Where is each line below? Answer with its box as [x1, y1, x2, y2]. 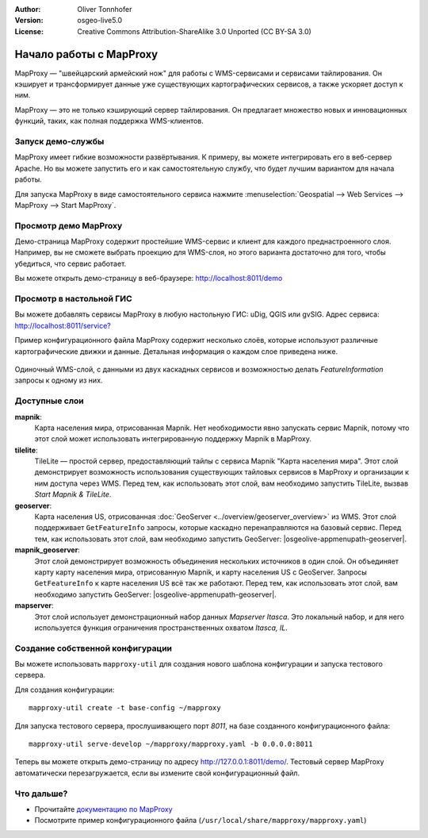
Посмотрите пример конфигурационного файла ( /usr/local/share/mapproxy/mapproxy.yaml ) [34, 816, 367, 825]
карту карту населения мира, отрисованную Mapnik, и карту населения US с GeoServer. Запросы [34, 567, 368, 577]
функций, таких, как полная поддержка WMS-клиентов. [14, 116, 204, 126]
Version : [14, 16, 44, 25]
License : [14, 26, 44, 36]
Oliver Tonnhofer [77, 5, 132, 13]
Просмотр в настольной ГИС [14, 294, 132, 305]
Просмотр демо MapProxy [14, 220, 123, 231]
